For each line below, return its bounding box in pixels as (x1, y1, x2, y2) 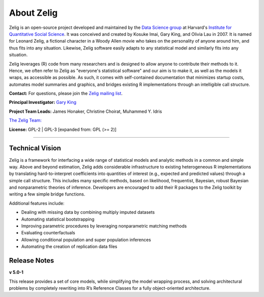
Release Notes (9, 256, 54, 265)
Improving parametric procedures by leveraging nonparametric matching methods (21, 223, 187, 229)
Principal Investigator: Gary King (9, 99, 77, 105)
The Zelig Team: (9, 118, 42, 124)
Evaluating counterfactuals (21, 230, 75, 236)
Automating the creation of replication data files (21, 244, 117, 249)
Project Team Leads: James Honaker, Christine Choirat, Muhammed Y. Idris (9, 108, 162, 114)
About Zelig (9, 7, 58, 18)
